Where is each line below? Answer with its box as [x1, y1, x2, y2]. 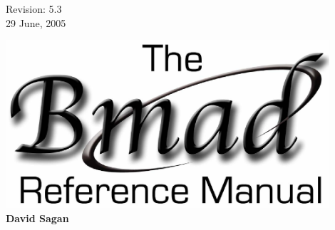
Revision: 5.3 [6, 1, 62, 16]
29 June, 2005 [6, 15, 66, 30]
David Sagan [6, 210, 69, 225]
